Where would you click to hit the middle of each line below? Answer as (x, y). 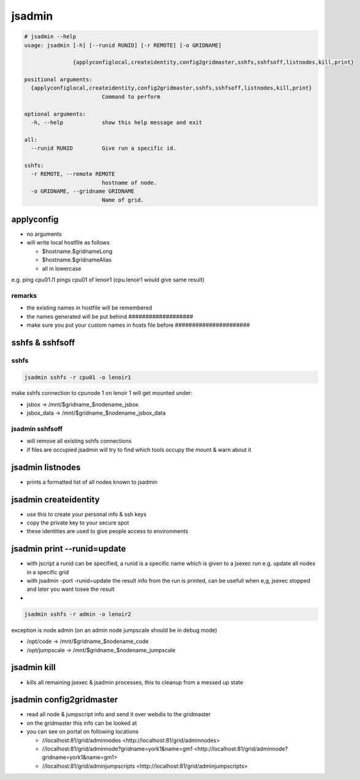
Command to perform (131, 96)
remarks (24, 295)
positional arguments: (58, 80)
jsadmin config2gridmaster (65, 700)
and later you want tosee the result (71, 589)
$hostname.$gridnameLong (77, 251)
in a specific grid (48, 572)
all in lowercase (62, 268)
